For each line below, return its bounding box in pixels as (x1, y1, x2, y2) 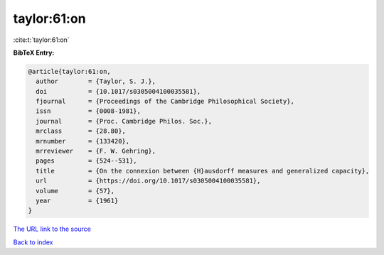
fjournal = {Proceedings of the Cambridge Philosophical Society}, (36, 97, 295, 106)
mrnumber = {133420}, (36, 137, 130, 145)
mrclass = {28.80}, (36, 127, 126, 135)
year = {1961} (36, 197, 119, 205)
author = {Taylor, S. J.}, (36, 77, 156, 85)
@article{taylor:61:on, (28, 67, 112, 75)
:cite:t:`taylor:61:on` (13, 36, 70, 44)
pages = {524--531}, (36, 157, 138, 165)
